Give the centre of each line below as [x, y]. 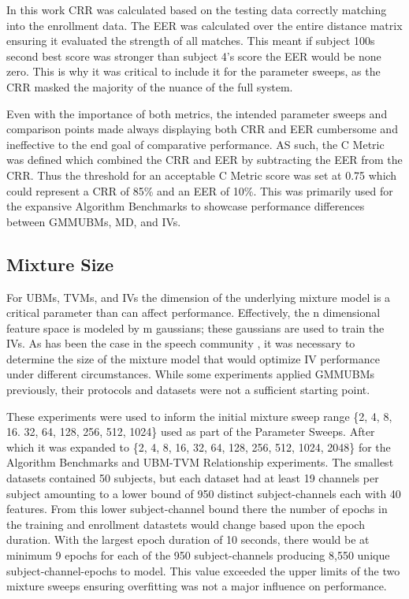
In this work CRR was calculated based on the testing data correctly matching [197, 9]
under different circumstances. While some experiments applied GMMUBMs [191, 374]
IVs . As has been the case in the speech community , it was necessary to [181, 343]
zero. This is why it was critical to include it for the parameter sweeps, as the [193, 71]
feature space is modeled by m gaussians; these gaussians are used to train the [195, 327]
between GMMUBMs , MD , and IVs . [94, 221]
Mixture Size [60, 264]
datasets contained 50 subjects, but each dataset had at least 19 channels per [193, 478]
